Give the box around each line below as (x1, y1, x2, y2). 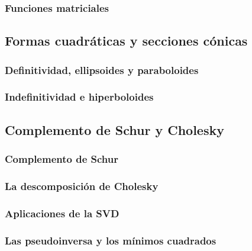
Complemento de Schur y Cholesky (5, 120, 224, 139)
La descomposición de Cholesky (5, 178, 159, 193)
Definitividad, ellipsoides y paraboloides (5, 62, 199, 77)
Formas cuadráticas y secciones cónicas (5, 31, 248, 50)
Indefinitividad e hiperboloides (5, 89, 154, 104)
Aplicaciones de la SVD (5, 205, 119, 220)
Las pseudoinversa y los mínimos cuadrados (5, 233, 217, 247)
